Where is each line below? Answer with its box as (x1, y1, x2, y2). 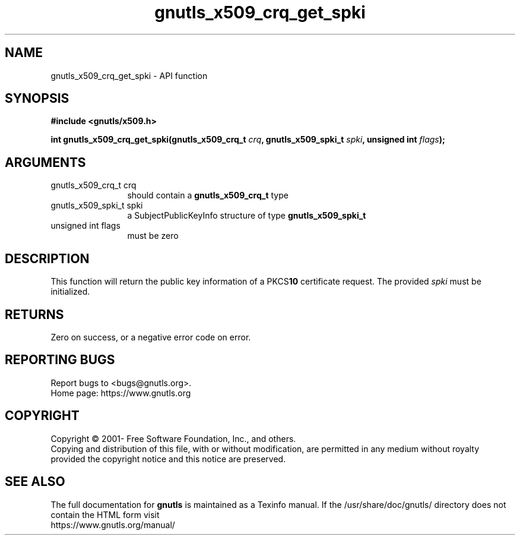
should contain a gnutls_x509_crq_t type (127, 190, 288, 201)
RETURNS (5, 307, 64, 322)
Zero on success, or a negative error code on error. (50, 331, 251, 342)
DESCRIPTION (5, 251, 90, 266)
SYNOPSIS (5, 91, 69, 106)
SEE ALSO (5, 474, 65, 490)
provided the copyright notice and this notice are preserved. (50, 453, 286, 464)
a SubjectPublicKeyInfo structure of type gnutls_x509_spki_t (127, 210, 366, 221)
